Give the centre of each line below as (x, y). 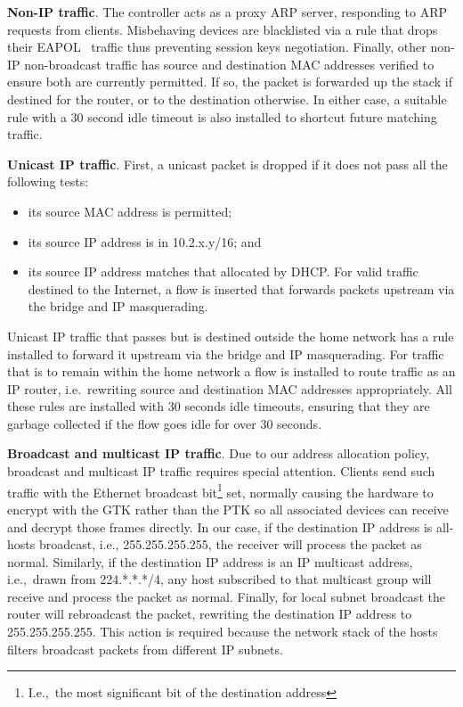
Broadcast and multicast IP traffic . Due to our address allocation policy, (219, 453)
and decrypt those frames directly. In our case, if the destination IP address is (220, 526)
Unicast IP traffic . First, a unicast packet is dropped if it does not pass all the (227, 164)
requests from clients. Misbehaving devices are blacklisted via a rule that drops (223, 29)
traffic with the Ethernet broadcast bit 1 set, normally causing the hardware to (220, 490)
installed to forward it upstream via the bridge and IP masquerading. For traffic (226, 353)
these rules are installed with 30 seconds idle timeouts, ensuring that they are (219, 406)
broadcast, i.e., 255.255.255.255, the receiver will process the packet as (230, 544)
